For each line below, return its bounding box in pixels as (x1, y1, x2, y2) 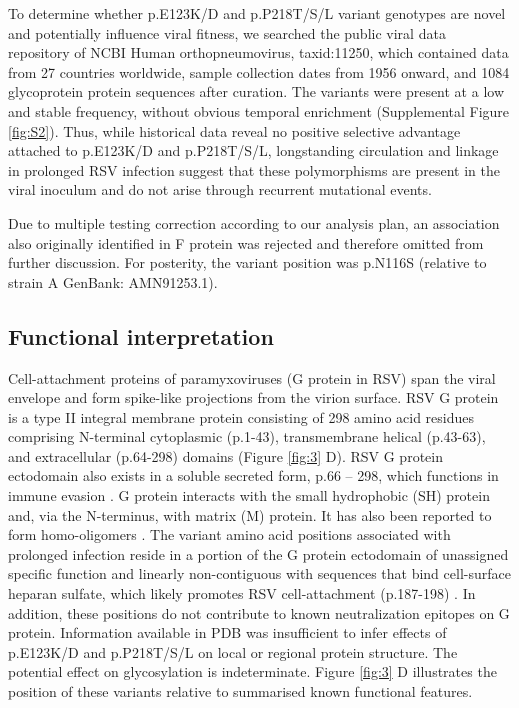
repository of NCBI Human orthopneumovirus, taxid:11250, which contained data (8, 42, 509, 63)
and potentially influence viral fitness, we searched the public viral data (8, 22, 446, 43)
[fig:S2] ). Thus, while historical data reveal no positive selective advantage (8, 120, 461, 141)
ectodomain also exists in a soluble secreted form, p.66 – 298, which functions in (8, 465, 499, 486)
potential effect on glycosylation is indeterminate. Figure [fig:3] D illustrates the (8, 661, 497, 682)
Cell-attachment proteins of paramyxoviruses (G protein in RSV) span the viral (8, 367, 496, 388)
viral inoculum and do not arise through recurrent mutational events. (8, 179, 432, 200)
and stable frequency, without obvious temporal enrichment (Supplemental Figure (8, 100, 510, 121)
